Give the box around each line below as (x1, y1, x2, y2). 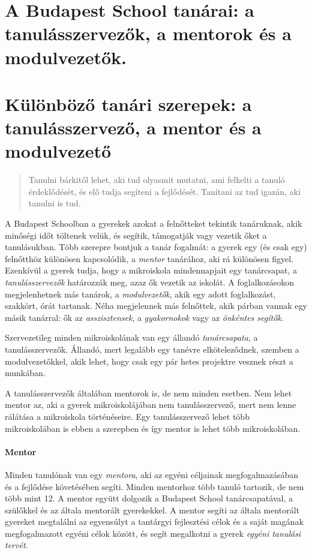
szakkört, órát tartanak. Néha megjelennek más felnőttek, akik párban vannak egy (5, 299, 307, 312)
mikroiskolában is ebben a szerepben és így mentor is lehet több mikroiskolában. (5, 422, 301, 434)
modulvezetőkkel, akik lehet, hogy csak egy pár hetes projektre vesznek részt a (5, 354, 293, 367)
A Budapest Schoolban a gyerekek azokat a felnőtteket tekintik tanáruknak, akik (5, 217, 302, 230)
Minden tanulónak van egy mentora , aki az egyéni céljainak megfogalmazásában (5, 468, 299, 480)
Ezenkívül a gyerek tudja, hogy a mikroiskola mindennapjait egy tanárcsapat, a (5, 264, 298, 276)
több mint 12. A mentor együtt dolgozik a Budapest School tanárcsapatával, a (5, 492, 293, 504)
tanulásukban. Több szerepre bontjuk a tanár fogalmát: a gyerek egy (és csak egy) (5, 241, 307, 253)
